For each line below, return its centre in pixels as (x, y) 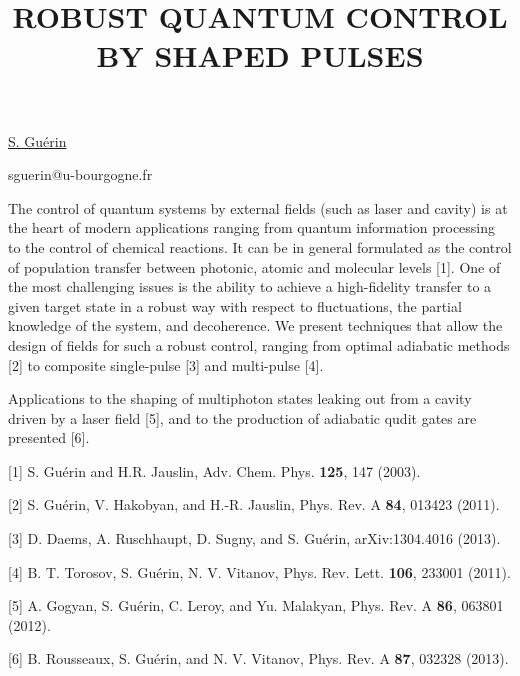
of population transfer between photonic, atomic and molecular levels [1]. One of (254, 266)
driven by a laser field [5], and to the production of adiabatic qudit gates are (242, 417)
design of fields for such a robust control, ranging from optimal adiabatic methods (259, 344)
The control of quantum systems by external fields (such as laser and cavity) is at (258, 207)
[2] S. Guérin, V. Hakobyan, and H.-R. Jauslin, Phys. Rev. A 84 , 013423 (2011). (254, 504)
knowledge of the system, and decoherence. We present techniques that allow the (255, 325)
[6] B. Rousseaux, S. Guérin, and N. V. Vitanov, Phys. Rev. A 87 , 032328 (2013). (258, 658)
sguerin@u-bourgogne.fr (80, 174)
